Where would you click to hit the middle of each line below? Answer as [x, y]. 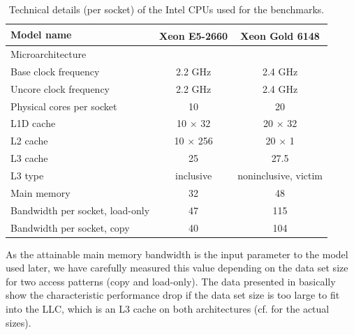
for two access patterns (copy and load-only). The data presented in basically [171, 281]
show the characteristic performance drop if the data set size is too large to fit [173, 295]
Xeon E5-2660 [194, 36]
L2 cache [29, 141]
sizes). [19, 322]
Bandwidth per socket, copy [70, 227]
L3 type [27, 175]
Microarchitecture [49, 54]
